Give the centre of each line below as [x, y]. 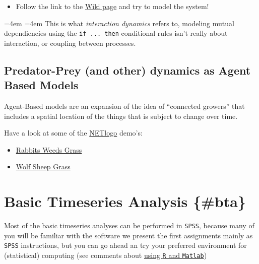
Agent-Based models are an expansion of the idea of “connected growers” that [124, 106]
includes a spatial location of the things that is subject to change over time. [121, 116]
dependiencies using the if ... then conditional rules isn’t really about [116, 33]
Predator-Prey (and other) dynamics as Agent [127, 70]
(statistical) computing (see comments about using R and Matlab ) [106, 255]
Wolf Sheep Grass [43, 167]
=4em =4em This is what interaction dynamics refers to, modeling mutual [119, 23]
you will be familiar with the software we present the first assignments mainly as [128, 235]
